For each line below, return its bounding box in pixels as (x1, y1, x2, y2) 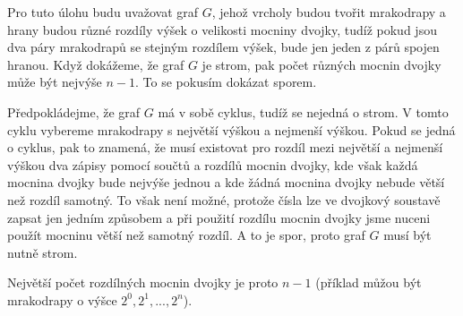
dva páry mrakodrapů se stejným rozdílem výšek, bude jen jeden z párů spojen (7, 38, 440, 56)
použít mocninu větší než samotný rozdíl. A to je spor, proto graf (7, 226, 365, 244)
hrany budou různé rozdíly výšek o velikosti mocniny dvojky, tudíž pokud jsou (7, 20, 437, 38)
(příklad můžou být (315, 273, 422, 292)
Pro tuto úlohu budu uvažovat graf (7, 3, 199, 21)
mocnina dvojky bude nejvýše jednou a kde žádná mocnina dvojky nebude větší (7, 173, 445, 192)
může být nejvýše (7, 73, 102, 91)
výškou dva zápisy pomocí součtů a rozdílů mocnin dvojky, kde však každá (7, 155, 418, 174)
